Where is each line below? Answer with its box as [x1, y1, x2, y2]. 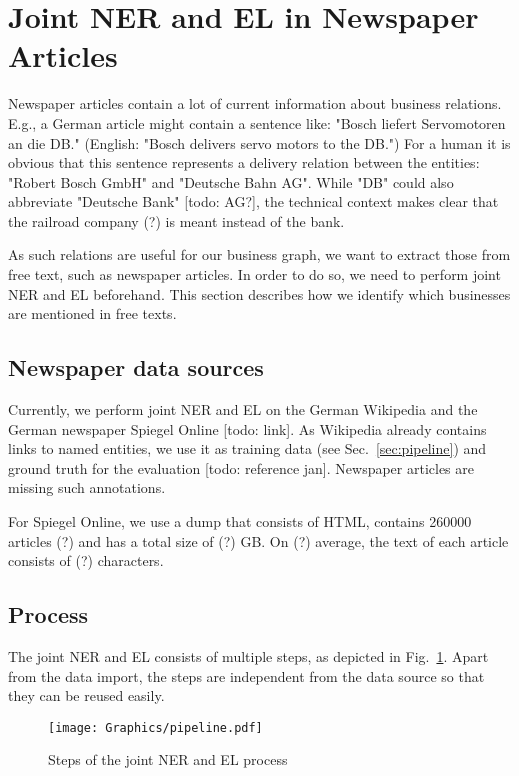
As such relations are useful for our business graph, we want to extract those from [8, 244, 511, 265]
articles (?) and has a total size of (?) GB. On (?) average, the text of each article [8, 530, 509, 551]
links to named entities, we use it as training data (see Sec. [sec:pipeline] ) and [8, 438, 487, 459]
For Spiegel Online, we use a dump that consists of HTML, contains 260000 [8, 511, 472, 532]
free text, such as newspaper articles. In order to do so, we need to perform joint [8, 264, 501, 285]
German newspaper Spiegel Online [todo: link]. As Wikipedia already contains [8, 418, 487, 439]
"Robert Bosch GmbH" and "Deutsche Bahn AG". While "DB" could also [8, 171, 454, 192]
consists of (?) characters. [8, 550, 164, 571]
